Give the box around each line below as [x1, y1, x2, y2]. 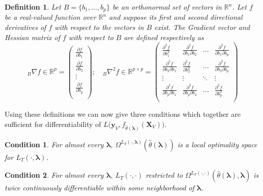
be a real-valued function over [5, 12, 96, 22]
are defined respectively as [124, 31, 204, 42]
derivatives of [5, 22, 46, 32]
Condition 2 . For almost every [5, 170, 104, 180]
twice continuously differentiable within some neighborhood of [5, 182, 194, 193]
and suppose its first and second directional [109, 12, 243, 22]
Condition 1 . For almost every [5, 139, 104, 149]
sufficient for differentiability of [5, 119, 101, 129]
